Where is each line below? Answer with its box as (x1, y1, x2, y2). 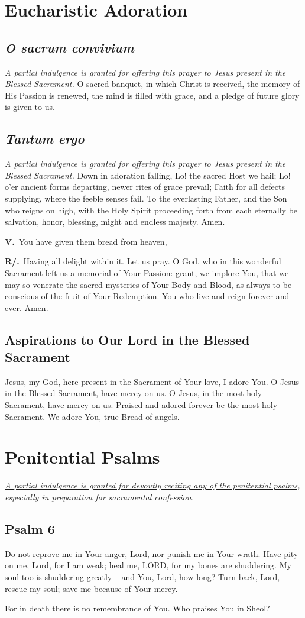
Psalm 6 (5, 519, 55, 538)
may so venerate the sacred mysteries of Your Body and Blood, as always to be (5, 278, 292, 290)
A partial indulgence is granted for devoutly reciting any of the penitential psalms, (5, 479, 300, 491)
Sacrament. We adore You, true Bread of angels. (5, 410, 180, 422)
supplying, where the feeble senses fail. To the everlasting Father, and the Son (5, 192, 287, 204)
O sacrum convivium (5, 38, 134, 56)
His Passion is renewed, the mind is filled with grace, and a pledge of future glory (5, 89, 300, 101)
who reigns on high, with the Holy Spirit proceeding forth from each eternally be (5, 203, 298, 216)
